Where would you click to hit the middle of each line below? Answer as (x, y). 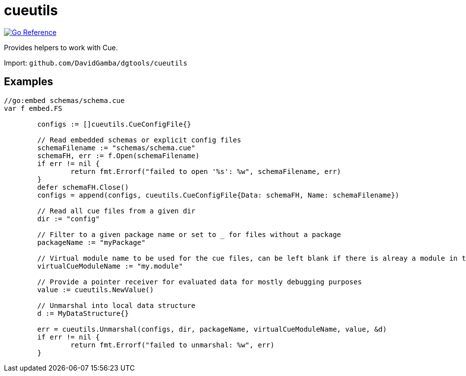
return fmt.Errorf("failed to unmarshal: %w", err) (172, 345)
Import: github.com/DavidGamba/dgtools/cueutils (96, 63)
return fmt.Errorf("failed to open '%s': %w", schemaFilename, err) (206, 171)
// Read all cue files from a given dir (116, 211)
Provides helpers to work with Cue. (61, 47)
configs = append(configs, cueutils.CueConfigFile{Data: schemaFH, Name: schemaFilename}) (218, 195)
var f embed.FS (33, 108)
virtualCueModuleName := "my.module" (110, 266)
